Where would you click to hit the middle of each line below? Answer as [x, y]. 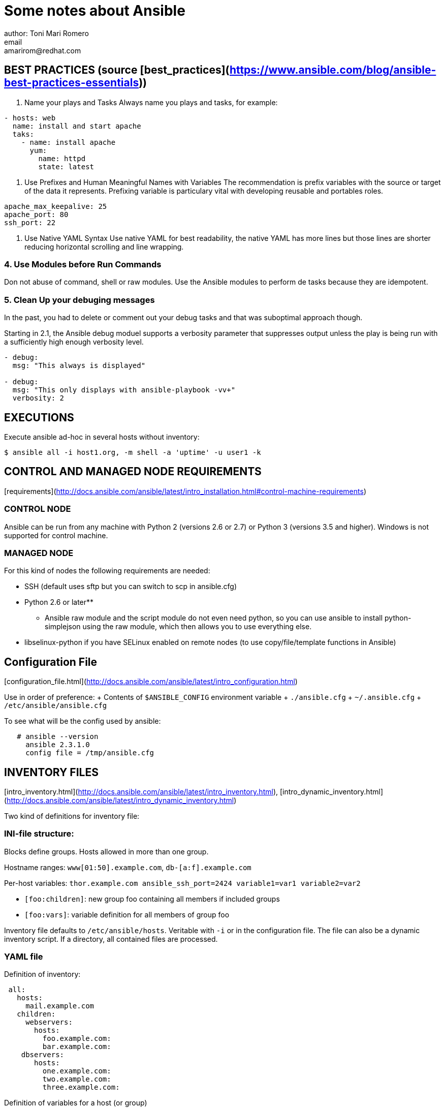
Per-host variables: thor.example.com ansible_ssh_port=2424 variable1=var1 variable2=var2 [182, 883]
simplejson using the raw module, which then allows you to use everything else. [178, 627]
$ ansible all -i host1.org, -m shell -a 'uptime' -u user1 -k [133, 452]
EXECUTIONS [39, 417]
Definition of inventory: [42, 974]
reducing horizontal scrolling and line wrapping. [104, 247]
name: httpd [62, 158]
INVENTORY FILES [51, 772]
